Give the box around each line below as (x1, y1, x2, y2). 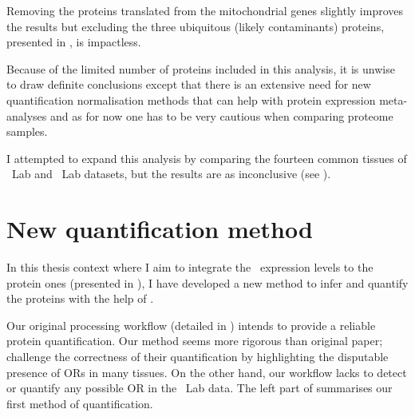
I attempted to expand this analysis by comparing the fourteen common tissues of (6, 149, 407, 166)
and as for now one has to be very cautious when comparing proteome (49, 107, 393, 124)
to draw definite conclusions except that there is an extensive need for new (6, 76, 371, 93)
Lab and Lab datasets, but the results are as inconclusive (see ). (11, 165, 331, 182)
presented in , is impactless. (6, 34, 141, 50)
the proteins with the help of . (6, 290, 154, 307)
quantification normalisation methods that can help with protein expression (6, 91, 376, 108)
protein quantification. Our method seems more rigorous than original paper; (6, 332, 383, 349)
